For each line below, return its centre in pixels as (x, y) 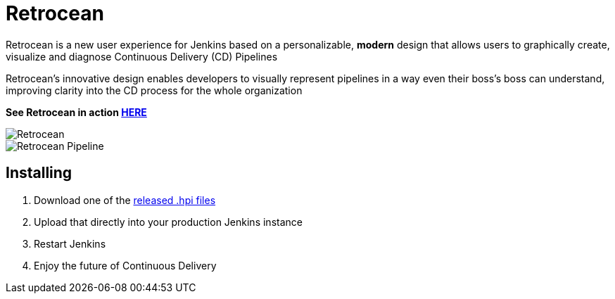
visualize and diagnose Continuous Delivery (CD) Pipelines (142, 56)
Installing (39, 173)
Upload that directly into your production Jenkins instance (168, 222)
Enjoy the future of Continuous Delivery (125, 265)
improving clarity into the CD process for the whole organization (154, 90)
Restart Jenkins (70, 243)
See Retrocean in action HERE (76, 112)
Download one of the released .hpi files (125, 200)
